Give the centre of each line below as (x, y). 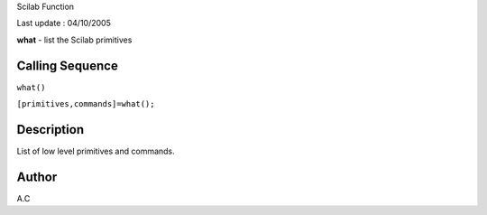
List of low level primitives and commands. (96, 151)
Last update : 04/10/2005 (64, 23)
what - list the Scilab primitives (74, 40)
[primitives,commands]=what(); (86, 104)
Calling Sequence (68, 65)
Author (37, 177)
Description (51, 130)
